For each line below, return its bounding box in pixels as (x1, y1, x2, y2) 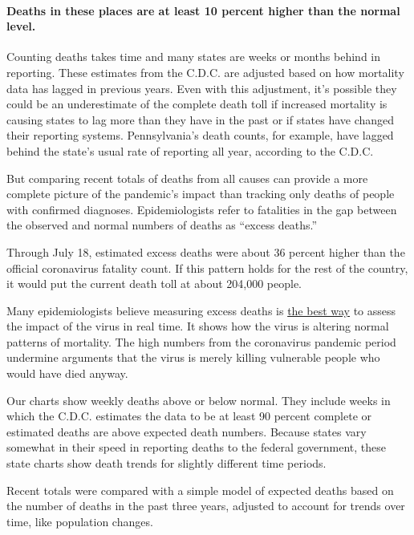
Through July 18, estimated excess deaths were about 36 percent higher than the (6, 243, 405, 260)
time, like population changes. (6, 513, 153, 529)
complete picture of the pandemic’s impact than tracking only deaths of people (6, 185, 395, 202)
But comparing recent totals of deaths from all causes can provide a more (6, 169, 368, 186)
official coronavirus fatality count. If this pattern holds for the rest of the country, (6, 259, 408, 276)
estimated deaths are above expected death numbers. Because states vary (6, 423, 367, 440)
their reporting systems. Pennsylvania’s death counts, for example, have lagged (6, 127, 394, 144)
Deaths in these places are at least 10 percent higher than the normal (6, 2, 400, 18)
